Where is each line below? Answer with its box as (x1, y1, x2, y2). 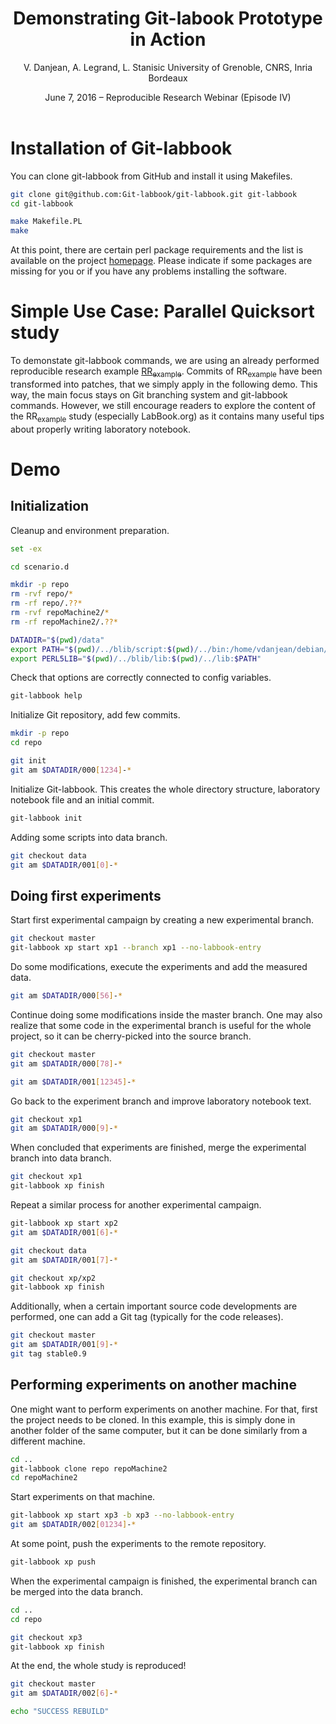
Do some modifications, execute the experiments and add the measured (10, 961, 308, 973)
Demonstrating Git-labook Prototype (13, 7, 323, 30)
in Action (129, 28, 207, 51)
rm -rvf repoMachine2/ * (10, 608, 110, 618)
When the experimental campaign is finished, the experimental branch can (10, 1575, 318, 1587)
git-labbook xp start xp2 (10, 1218, 118, 1229)
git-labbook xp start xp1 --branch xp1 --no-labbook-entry (10, 943, 262, 953)
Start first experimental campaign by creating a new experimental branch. (10, 914, 315, 926)
